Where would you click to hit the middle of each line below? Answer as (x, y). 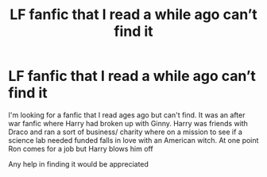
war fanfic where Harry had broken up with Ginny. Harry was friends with (128, 123)
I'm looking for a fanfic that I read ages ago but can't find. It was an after (127, 115)
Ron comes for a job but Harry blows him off (81, 148)
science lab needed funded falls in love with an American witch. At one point (133, 140)
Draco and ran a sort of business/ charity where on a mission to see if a (125, 132)
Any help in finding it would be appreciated (79, 164)
